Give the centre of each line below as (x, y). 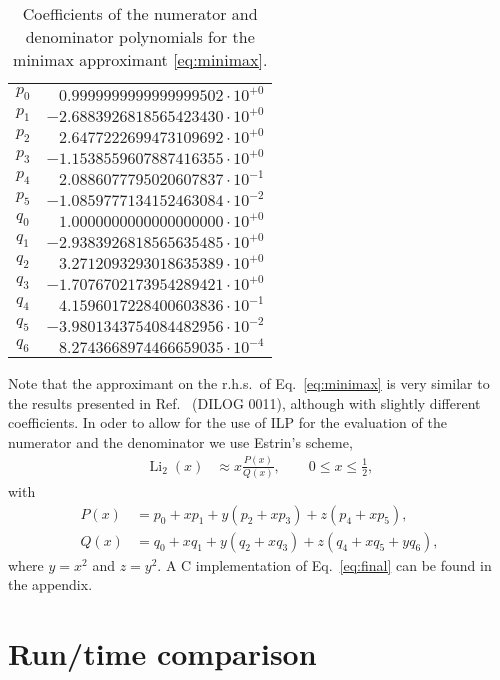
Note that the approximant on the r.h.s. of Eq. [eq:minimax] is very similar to (249, 383)
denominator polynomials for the (140, 36)
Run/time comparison (162, 653)
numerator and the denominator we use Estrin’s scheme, (180, 441)
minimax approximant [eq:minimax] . (140, 59)
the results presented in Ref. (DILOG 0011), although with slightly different (244, 402)
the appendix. (50, 584)
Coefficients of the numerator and (140, 13)
